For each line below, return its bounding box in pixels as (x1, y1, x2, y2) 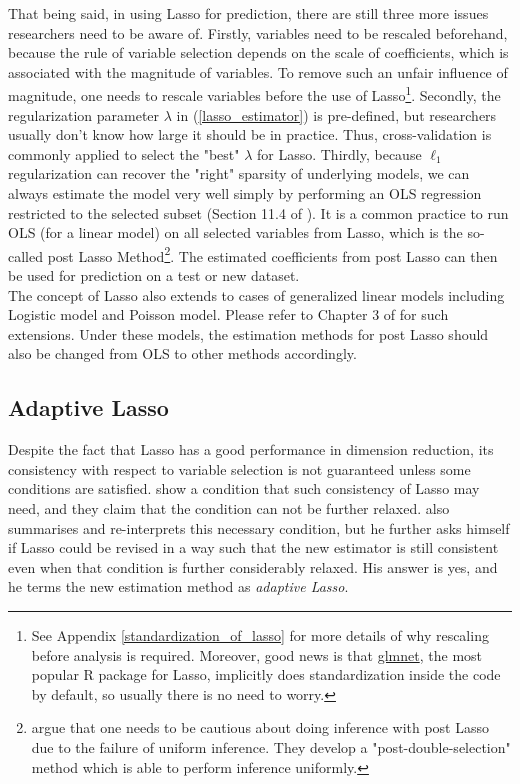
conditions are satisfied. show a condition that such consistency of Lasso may (8, 478, 480, 499)
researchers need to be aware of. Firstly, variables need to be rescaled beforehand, (8, 22, 508, 43)
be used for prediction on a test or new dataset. (8, 265, 300, 286)
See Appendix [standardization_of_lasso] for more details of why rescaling (31, 624, 489, 645)
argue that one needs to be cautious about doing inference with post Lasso (31, 717, 490, 738)
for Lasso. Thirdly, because (256, 143, 422, 164)
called (8, 245, 43, 266)
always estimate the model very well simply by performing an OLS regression (8, 183, 482, 203)
